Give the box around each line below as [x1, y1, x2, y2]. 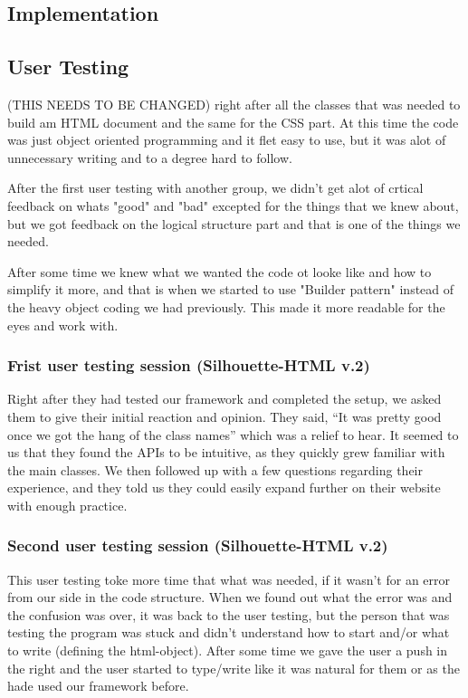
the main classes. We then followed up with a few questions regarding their [7, 460, 423, 479]
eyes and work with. [7, 315, 119, 334]
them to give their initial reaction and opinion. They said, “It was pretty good [7, 406, 442, 425]
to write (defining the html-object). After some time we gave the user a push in [7, 641, 448, 660]
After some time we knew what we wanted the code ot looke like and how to [7, 262, 432, 281]
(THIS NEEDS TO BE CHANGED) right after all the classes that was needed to [7, 94, 461, 113]
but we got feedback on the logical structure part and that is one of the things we [7, 214, 461, 233]
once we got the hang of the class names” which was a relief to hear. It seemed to [7, 425, 459, 444]
